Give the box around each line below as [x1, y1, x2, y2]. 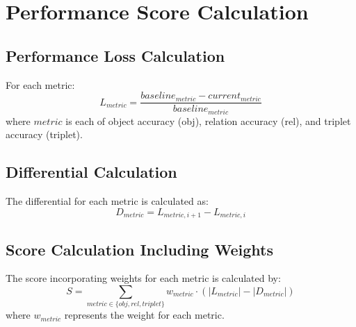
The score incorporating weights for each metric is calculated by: [6, 271, 281, 285]
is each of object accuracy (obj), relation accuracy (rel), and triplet [65, 113, 351, 128]
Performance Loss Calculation [6, 44, 225, 66]
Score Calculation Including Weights [6, 238, 273, 260]
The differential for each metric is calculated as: [6, 194, 209, 208]
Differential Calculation [6, 161, 177, 183]
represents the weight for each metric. [64, 308, 225, 322]
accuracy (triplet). [6, 127, 83, 142]
